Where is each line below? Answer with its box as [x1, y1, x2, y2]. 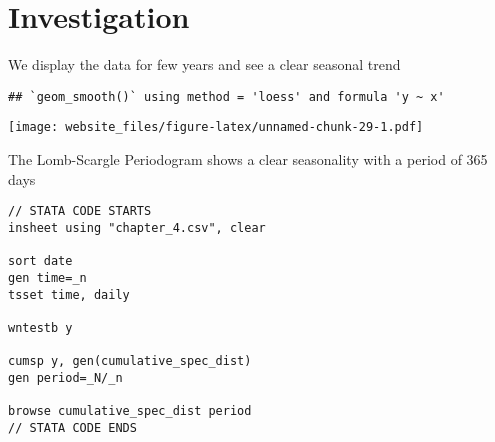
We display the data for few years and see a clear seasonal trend [8, 54, 401, 75]
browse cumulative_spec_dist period [8, 404, 252, 419]
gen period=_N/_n [8, 370, 123, 385]
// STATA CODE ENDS [8, 420, 137, 435]
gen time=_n [8, 270, 87, 285]
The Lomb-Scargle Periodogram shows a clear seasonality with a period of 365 [8, 149, 488, 170]
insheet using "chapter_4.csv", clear [8, 220, 266, 235]
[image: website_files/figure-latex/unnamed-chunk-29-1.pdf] [8, 120, 424, 135]
